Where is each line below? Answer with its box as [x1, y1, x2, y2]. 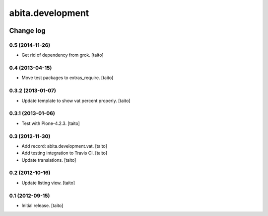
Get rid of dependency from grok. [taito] [21, 52, 104, 58]
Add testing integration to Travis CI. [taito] [21, 150, 108, 156]
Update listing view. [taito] [21, 180, 75, 186]
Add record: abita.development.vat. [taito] [21, 143, 108, 149]
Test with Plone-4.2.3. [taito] [21, 120, 80, 126]
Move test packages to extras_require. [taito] [21, 75, 114, 81]
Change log [9, 26, 46, 35]
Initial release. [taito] [21, 202, 64, 209]
